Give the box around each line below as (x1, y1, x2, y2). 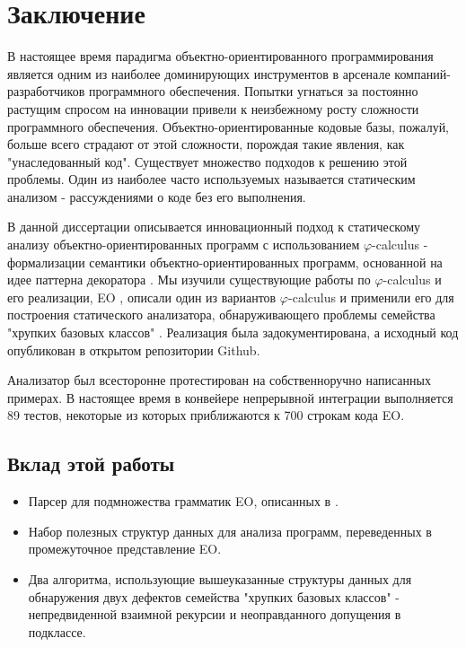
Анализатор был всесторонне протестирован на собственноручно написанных (7, 371, 431, 389)
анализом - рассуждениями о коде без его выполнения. (7, 187, 306, 205)
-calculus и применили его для (288, 287, 454, 306)
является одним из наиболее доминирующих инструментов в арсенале (7, 64, 391, 83)
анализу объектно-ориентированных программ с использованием (7, 235, 360, 254)
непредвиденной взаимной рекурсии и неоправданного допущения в (28, 605, 401, 624)
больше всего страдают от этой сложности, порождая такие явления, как (7, 135, 405, 153)
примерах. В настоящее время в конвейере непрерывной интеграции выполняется (7, 388, 453, 407)
